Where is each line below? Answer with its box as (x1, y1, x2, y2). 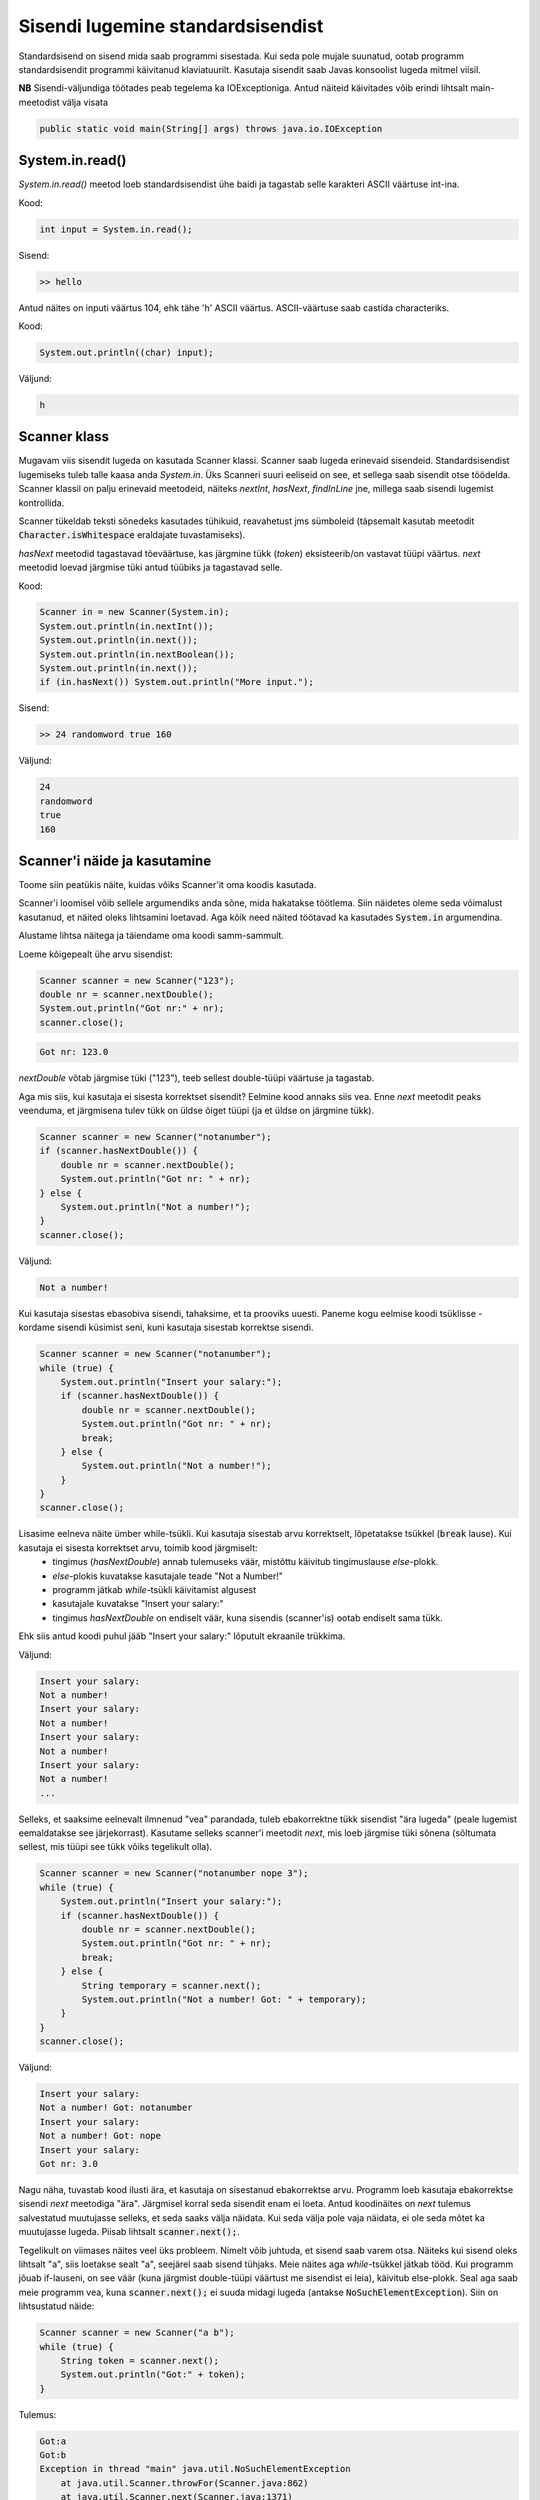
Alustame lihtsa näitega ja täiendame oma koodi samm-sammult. (18, 930, 285, 942)
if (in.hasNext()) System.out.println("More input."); (39, 676, 314, 688)
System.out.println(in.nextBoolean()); (39, 648, 235, 660)
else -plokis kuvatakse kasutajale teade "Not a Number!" (52, 1570, 284, 1582)
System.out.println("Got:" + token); (60, 2369, 246, 2380)
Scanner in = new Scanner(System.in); (39, 606, 230, 618)
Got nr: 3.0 (39, 2158, 99, 2170)
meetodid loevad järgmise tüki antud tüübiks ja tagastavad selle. (18, 561, 283, 574)
